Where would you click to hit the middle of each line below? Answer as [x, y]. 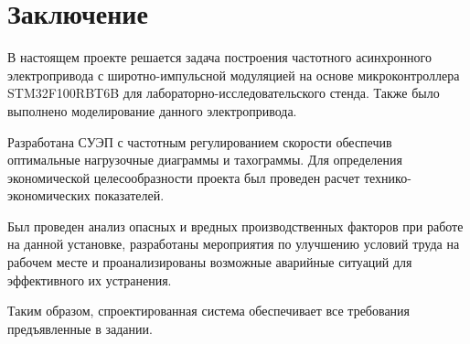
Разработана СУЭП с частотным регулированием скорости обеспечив [200, 141]
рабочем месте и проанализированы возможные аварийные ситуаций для [210, 262]
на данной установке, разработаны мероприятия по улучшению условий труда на [234, 244]
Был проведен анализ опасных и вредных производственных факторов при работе [235, 226]
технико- [387, 177]
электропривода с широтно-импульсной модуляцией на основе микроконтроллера [234, 75]
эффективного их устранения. [90, 279]
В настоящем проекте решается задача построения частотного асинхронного [219, 57]
